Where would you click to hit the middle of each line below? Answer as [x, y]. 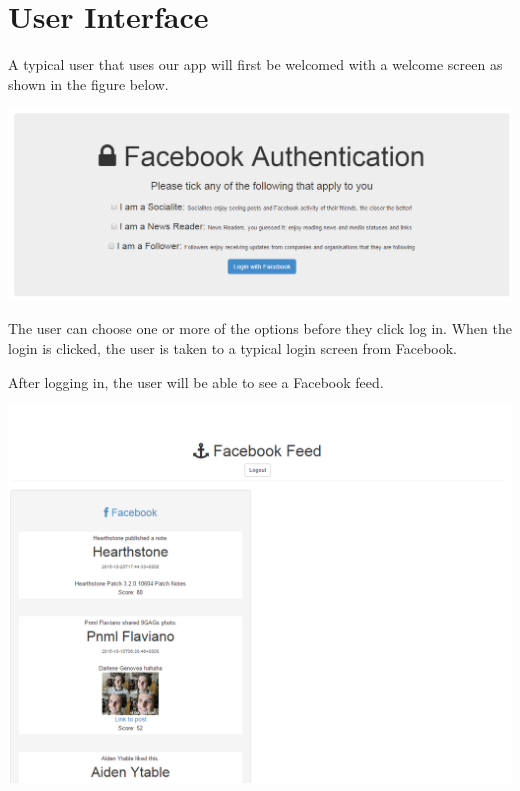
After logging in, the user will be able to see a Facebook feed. [196, 381]
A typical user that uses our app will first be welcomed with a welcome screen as [255, 64]
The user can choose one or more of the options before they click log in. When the [260, 328]
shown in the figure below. [88, 83]
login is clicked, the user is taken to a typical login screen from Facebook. [232, 347]
